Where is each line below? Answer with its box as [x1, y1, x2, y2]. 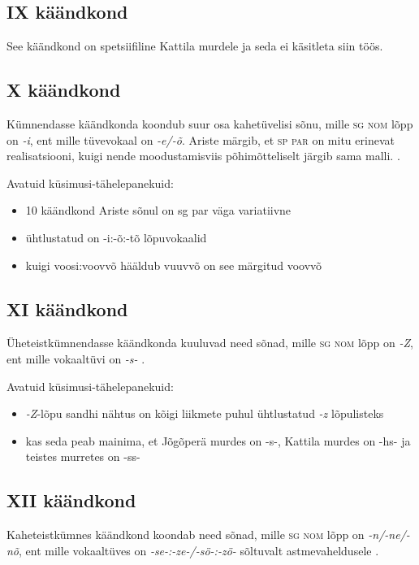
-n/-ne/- [368, 526, 410, 543]
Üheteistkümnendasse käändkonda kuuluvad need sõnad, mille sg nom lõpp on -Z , [6, 334, 414, 351]
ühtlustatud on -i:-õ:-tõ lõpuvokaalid [25, 228, 207, 246]
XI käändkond [6, 296, 128, 321]
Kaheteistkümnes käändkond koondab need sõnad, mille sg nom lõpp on [6, 526, 365, 543]
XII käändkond [6, 488, 136, 513]
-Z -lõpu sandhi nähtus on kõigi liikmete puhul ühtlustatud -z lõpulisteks [25, 405, 384, 422]
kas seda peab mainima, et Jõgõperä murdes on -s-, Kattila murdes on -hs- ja [25, 432, 411, 449]
